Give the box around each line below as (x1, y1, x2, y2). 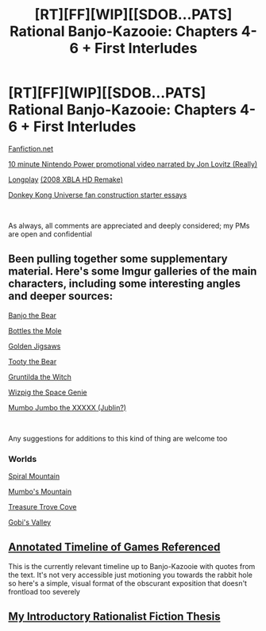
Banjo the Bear (8, 310, 57, 320)
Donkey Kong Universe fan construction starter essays (8, 190, 187, 199)
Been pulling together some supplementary (8, 252, 228, 266)
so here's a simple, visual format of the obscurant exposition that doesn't (8, 578, 248, 588)
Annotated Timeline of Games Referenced (8, 541, 221, 554)
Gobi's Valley (8, 517, 52, 527)
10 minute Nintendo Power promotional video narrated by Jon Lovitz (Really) (8, 159, 258, 168)
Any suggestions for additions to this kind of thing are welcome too (8, 433, 228, 443)
